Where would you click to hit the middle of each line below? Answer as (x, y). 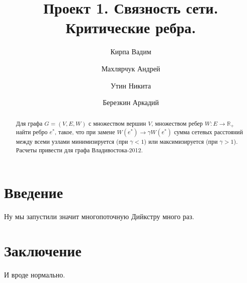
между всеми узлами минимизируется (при (72, 141)
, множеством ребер (177, 123)
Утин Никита (131, 85)
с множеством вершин (117, 123)
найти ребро (32, 132)
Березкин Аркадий (131, 102)
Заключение (43, 251)
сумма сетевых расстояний (208, 132)
